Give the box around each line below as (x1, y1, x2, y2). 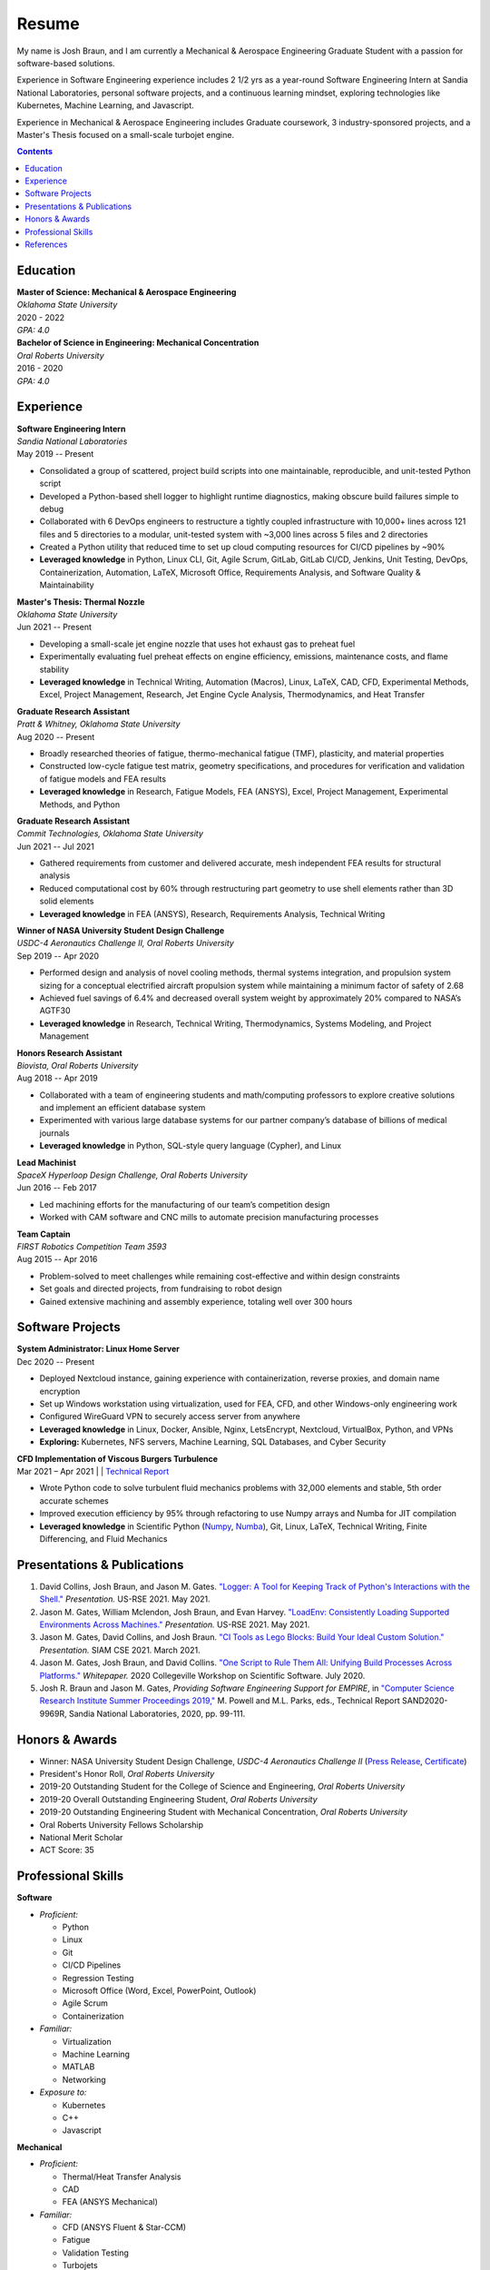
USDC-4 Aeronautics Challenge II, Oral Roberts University (16, 938, 235, 949)
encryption (39, 1386, 81, 1397)
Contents (16, 146, 54, 157)
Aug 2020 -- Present (16, 731, 95, 742)
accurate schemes (39, 1495, 109, 1506)
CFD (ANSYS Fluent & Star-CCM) (62, 2222, 186, 2233)
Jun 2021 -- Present (16, 622, 93, 633)
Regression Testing (62, 1972, 134, 1983)
